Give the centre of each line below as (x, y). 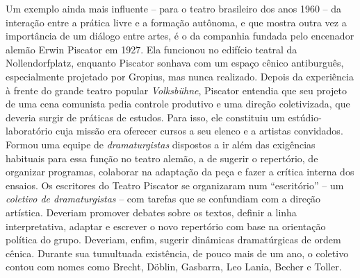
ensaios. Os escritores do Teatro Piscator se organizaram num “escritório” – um (175, 185)
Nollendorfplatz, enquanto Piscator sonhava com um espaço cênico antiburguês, (175, 63)
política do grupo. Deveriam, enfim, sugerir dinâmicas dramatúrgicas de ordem (173, 240)
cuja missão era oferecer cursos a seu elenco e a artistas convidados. (199, 131)
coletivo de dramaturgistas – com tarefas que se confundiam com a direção (163, 199)
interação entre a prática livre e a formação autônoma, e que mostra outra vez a (176, 22)
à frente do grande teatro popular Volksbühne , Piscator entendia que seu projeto (176, 90)
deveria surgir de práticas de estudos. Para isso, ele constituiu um (145, 117)
